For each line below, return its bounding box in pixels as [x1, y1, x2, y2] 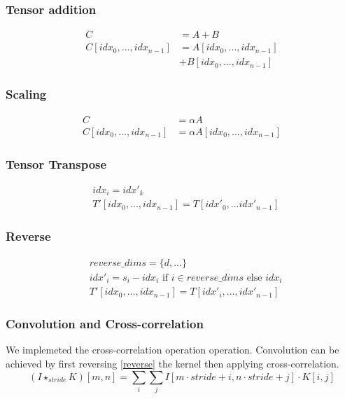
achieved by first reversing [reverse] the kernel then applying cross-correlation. [6, 356, 339, 370]
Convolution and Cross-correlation [6, 315, 204, 332]
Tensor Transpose [6, 155, 107, 172]
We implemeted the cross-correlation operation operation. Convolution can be [6, 342, 339, 357]
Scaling [6, 85, 47, 103]
